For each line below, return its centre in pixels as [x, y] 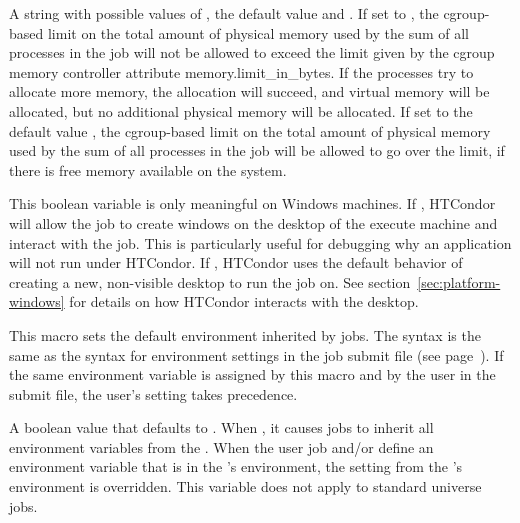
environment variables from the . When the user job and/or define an [221, 446]
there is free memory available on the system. [148, 169]
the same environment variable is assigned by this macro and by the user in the [252, 374]
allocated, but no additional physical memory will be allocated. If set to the [241, 110]
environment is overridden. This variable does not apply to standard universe [245, 486]
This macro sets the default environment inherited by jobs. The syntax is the [245, 334]
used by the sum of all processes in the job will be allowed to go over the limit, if [257, 150]
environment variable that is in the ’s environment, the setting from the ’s [236, 466]
